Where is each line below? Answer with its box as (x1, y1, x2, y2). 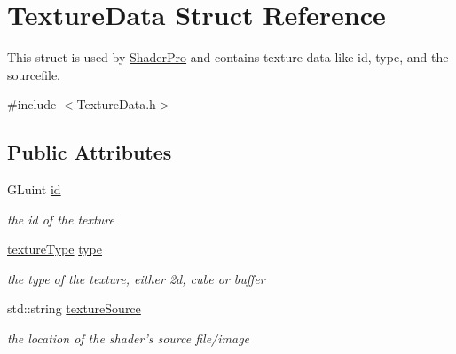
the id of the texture (7, 209, 114, 228)
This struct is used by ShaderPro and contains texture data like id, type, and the (7, 48, 449, 67)
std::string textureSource (7, 299, 141, 318)
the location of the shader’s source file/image (7, 329, 250, 348)
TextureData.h (76, 95, 156, 114)
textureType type (7, 240, 103, 258)
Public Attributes (7, 138, 172, 166)
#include (7, 95, 57, 114)
